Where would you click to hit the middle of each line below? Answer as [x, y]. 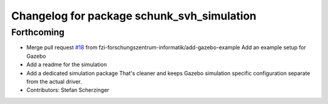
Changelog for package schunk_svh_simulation [134, 16]
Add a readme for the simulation [67, 64]
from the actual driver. [54, 81]
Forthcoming [38, 32]
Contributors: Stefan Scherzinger [68, 90]
